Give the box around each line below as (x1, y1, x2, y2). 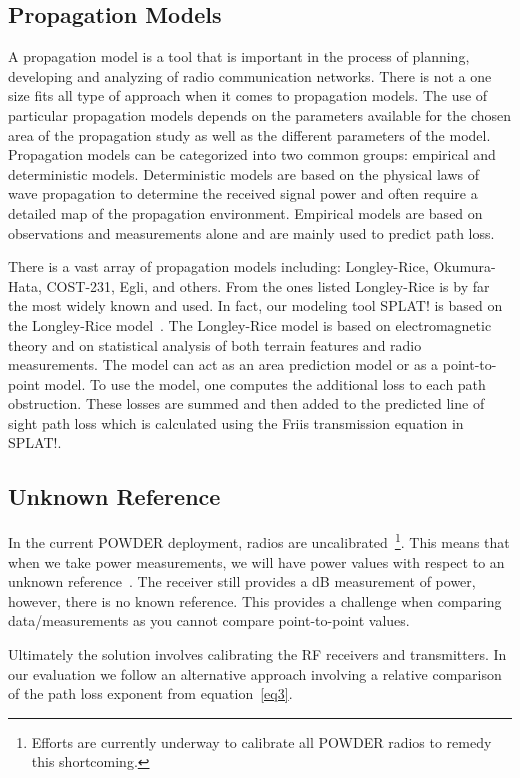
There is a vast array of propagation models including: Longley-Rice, (8, 256, 429, 277)
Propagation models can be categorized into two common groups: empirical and (8, 144, 496, 165)
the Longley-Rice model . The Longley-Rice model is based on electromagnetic (8, 314, 492, 335)
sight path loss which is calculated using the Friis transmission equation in (8, 412, 464, 433)
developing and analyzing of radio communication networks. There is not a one (8, 65, 492, 86)
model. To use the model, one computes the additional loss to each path (44, 373, 486, 394)
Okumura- (433, 256, 496, 277)
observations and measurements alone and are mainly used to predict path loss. (8, 222, 495, 243)
